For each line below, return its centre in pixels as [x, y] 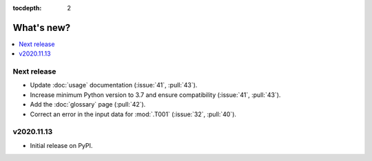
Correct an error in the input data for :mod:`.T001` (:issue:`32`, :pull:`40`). [133, 114]
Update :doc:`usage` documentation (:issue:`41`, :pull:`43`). [114, 85]
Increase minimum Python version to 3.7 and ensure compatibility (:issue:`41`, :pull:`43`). [155, 95]
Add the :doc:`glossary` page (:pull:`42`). [88, 105]
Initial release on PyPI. [61, 145]
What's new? [42, 28]
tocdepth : [27, 8]
